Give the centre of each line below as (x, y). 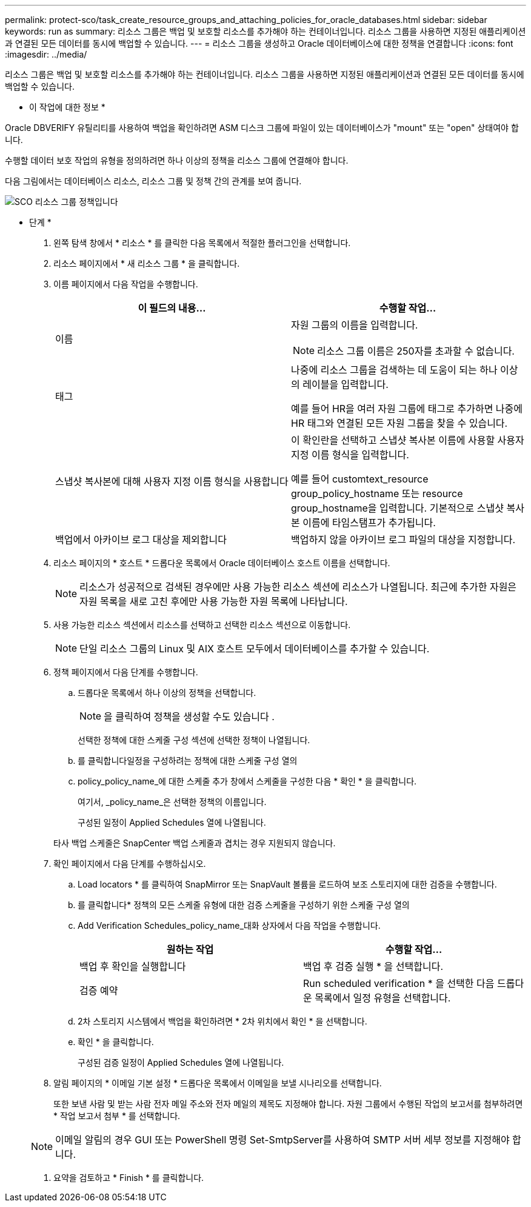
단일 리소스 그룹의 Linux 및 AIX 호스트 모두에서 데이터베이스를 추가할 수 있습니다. (255, 649)
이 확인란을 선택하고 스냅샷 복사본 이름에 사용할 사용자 (408, 440)
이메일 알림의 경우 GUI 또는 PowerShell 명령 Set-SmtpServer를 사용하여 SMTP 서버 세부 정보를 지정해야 (282, 1140)
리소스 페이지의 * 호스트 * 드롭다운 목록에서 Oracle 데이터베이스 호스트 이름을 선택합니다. (222, 563)
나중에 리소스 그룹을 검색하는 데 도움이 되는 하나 (394, 370)
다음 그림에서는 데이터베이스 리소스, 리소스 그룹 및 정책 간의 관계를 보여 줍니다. (153, 181)
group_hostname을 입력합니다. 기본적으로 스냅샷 (397, 508)
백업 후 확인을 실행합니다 (133, 966)
